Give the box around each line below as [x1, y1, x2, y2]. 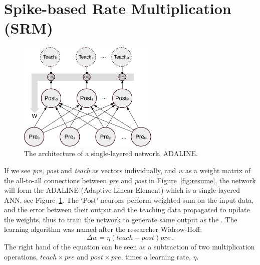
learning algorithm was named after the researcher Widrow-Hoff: [4, 224, 202, 234]
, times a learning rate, [121, 251, 191, 261]
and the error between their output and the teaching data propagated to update [4, 204, 250, 215]
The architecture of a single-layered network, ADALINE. [24, 148, 198, 159]
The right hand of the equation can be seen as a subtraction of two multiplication [4, 241, 255, 252]
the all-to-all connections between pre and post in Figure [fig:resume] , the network [4, 175, 256, 185]
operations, [4, 251, 38, 261]
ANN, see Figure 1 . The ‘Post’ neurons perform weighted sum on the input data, [4, 194, 254, 205]
